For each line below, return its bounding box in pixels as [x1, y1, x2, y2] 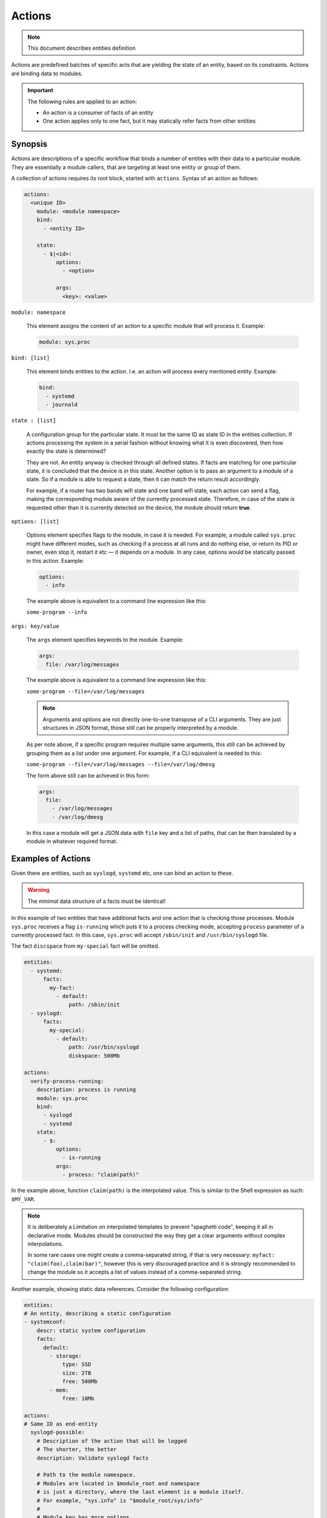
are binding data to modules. [11, 70, 83, 77]
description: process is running [36, 1086, 136, 1093]
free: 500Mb [62, 1378, 98, 1385]
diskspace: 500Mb [68, 1052, 121, 1059]
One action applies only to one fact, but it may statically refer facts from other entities [42, 117, 256, 124]
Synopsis [11, 139, 48, 149]
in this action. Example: [26, 557, 84, 564]
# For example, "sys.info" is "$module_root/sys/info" [36, 1497, 203, 1504]
